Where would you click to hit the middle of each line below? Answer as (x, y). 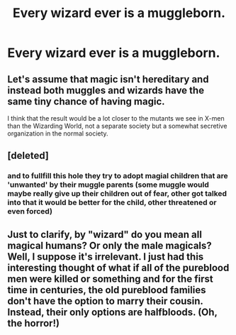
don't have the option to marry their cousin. (105, 301)
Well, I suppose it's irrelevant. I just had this (106, 257)
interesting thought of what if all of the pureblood (118, 268)
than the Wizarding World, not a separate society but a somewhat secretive (117, 126)
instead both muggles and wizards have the (106, 90)
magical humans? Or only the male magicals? (110, 245)
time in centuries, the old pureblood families (107, 290)
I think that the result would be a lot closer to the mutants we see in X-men (116, 118)
